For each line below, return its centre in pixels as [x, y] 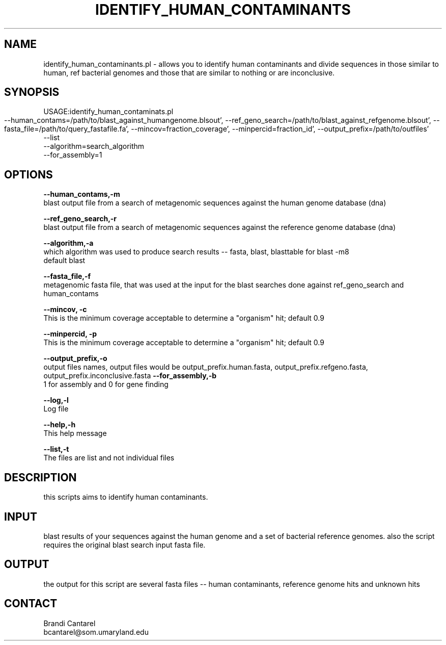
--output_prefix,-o [75, 358]
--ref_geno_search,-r [80, 219]
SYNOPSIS [32, 92]
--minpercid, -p [70, 334]
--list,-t [56, 449]
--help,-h [60, 425]
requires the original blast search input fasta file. [124, 545]
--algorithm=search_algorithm [94, 146]
